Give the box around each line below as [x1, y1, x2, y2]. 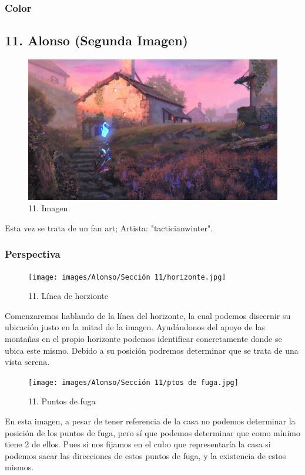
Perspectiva [5, 247, 61, 261]
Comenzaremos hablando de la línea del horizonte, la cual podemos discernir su [5, 309, 291, 321]
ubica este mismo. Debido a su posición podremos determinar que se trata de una [5, 344, 299, 356]
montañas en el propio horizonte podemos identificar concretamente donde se [5, 332, 282, 344]
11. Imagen [28, 202, 68, 214]
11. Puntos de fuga [28, 395, 96, 407]
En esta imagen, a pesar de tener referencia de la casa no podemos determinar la [5, 415, 296, 427]
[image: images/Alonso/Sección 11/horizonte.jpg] [28, 273, 226, 281]
